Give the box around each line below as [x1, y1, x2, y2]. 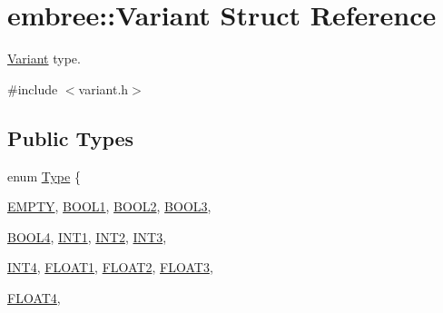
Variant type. [7, 49, 81, 68]
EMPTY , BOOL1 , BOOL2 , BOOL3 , [7, 197, 212, 216]
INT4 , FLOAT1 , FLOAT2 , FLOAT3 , [7, 258, 213, 277]
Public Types [7, 123, 134, 152]
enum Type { [7, 166, 81, 185]
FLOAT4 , [7, 288, 61, 307]
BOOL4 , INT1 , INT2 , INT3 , [7, 227, 167, 246]
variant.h [78, 79, 129, 98]
